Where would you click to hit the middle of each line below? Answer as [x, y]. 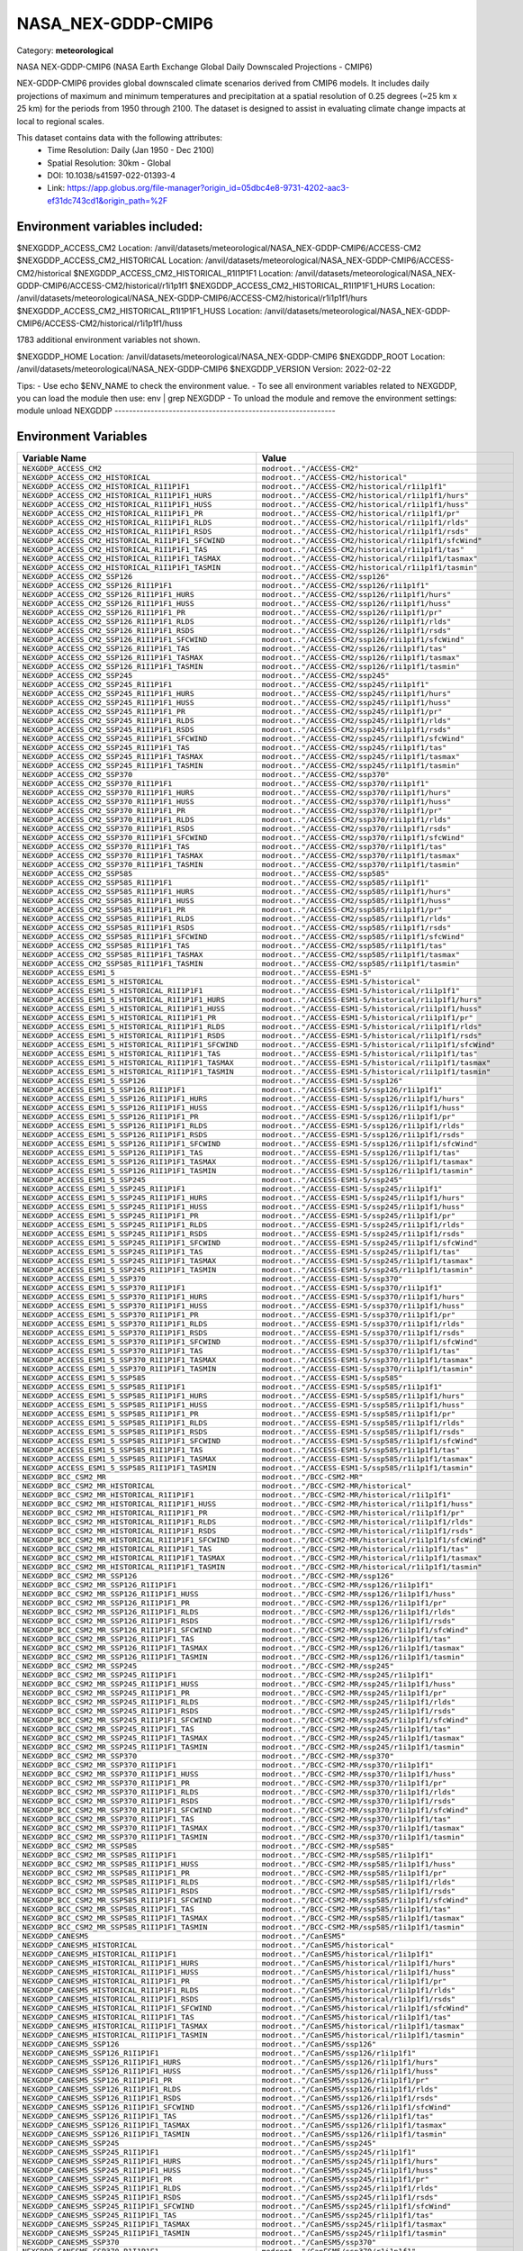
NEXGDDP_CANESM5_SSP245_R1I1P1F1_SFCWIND [108, 2206]
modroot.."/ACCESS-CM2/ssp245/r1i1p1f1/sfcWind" [363, 739]
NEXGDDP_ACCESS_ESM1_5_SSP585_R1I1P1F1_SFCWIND [121, 1441]
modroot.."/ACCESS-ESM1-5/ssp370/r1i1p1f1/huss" [363, 1306]
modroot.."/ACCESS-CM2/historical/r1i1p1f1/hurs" [365, 496]
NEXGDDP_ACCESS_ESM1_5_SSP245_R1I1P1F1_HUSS [115, 1207]
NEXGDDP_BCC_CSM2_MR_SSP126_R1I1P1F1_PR [106, 1603]
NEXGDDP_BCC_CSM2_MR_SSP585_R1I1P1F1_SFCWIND [117, 1900]
